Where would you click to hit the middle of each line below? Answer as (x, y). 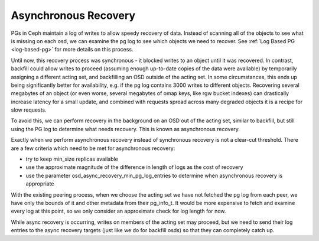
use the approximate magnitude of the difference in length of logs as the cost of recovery (134, 167)
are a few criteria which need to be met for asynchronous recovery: (93, 148)
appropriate (40, 184)
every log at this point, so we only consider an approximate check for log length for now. (118, 211)
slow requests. (29, 110)
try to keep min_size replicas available (72, 159)
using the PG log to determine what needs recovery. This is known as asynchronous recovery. (126, 129)
